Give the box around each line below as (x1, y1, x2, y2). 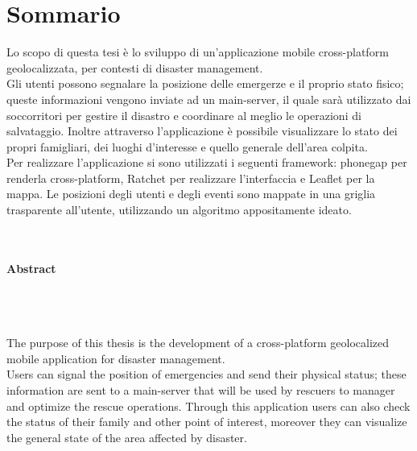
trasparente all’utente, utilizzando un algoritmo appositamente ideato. (6, 201, 352, 218)
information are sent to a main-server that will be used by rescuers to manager (6, 382, 395, 398)
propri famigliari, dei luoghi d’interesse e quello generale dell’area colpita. (6, 138, 368, 155)
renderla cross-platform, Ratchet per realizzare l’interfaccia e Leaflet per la (6, 169, 375, 186)
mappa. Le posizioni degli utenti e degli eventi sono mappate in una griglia (6, 185, 376, 202)
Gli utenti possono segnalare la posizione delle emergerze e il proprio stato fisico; (6, 75, 404, 92)
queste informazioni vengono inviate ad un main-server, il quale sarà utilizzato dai (6, 90, 411, 107)
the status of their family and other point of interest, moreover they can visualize (6, 413, 407, 430)
